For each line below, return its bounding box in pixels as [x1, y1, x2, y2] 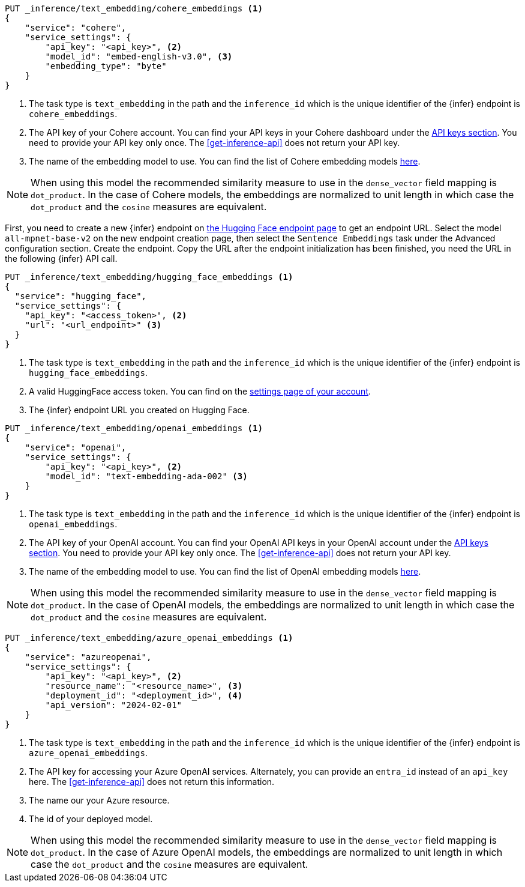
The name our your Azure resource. [29, 795, 170, 805]
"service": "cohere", [25, 23, 127, 32]
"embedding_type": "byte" [45, 61, 167, 71]
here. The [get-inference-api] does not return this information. [29, 777, 275, 787]
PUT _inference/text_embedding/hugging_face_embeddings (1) [5, 272, 293, 282]
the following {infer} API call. [5, 253, 118, 264]
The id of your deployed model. [29, 814, 153, 824]
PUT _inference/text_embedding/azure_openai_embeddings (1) [5, 633, 293, 643]
